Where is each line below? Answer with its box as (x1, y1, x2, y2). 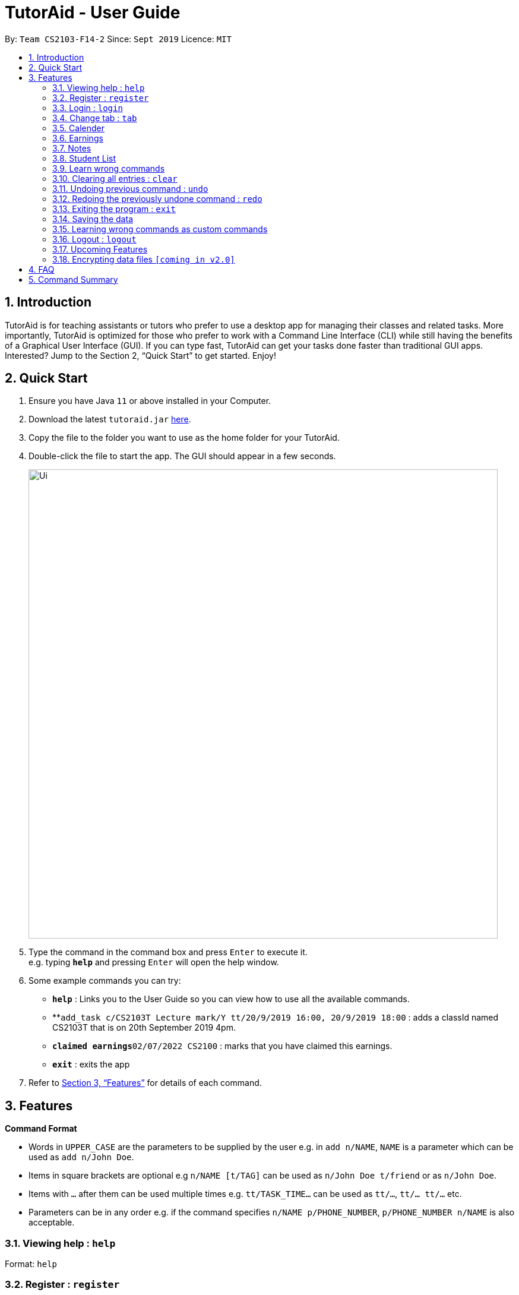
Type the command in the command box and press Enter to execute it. (29, 947, 308, 958)
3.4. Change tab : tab (52, 112, 137, 123)
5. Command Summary (29, 274, 118, 285)
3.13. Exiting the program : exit (52, 203, 176, 214)
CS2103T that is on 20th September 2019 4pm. (52, 1022, 236, 1033)
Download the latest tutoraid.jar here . (29, 414, 191, 425)
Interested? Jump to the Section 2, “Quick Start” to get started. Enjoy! (5, 350, 276, 361)
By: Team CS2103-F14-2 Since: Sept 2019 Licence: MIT (5, 33, 232, 44)
